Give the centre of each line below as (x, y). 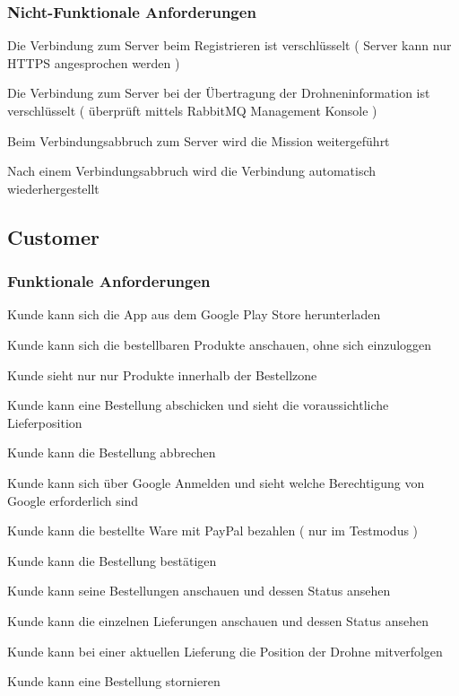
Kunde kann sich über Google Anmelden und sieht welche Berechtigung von (216, 482)
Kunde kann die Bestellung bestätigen (112, 560)
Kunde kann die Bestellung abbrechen (112, 452)
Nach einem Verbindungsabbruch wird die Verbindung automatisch (192, 171)
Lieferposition (45, 422)
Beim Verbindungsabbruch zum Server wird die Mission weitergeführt (199, 140)
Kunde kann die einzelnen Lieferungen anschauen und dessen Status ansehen (218, 620)
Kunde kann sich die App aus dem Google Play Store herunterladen (194, 314)
